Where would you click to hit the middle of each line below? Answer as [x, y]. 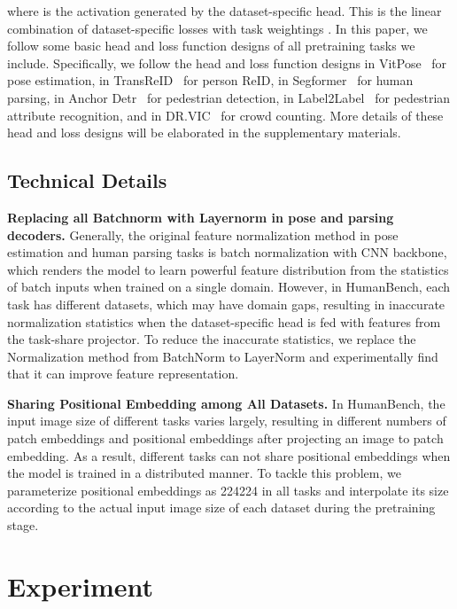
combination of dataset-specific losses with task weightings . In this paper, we [217, 28]
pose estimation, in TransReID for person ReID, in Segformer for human [210, 80]
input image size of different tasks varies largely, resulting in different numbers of [227, 421]
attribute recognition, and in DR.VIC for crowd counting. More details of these [225, 115]
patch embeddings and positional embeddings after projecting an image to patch [225, 438]
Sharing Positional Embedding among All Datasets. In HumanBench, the [226, 403]
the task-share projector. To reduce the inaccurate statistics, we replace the [212, 339]
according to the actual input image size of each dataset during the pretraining [221, 507]
